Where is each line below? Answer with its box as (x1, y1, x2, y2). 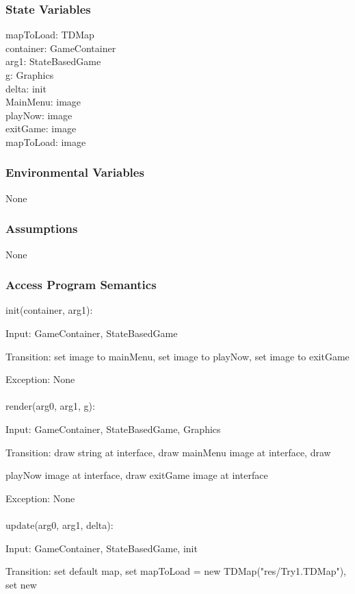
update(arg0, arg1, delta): (5, 517, 114, 532)
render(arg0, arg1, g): (5, 399, 95, 413)
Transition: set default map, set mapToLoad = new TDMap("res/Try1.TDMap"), (5, 564, 347, 578)
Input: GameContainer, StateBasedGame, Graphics (5, 421, 221, 436)
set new (5, 577, 37, 591)
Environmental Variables (5, 164, 144, 181)
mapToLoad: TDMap (5, 27, 94, 42)
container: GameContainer (5, 40, 116, 55)
